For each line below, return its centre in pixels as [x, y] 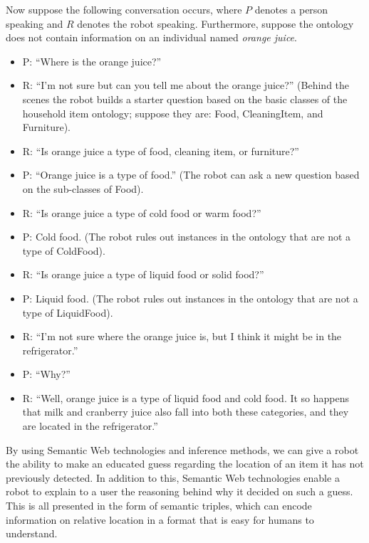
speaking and [35, 23]
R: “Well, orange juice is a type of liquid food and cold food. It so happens [186, 397]
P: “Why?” [46, 374]
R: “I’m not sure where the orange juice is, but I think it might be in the [182, 336]
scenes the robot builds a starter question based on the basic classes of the [185, 99]
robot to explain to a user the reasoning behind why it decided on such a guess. [180, 491]
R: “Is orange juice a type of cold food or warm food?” [142, 212]
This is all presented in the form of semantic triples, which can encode [159, 506]
